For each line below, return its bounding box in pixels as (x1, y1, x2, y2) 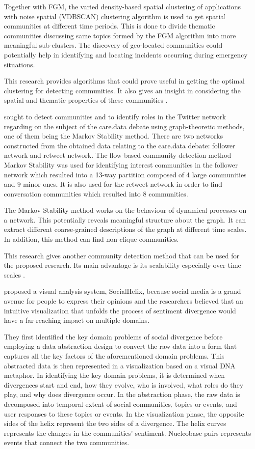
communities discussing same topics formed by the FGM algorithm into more (4, 30, 236, 40)
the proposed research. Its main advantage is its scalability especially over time (4, 260, 241, 270)
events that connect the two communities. (4, 437, 129, 448)
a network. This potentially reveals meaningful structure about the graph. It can (4, 214, 246, 224)
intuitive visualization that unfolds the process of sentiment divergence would (4, 305, 236, 315)
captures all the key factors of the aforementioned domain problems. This (4, 351, 225, 361)
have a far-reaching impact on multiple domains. (4, 315, 150, 325)
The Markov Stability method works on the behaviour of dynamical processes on (4, 205, 247, 215)
